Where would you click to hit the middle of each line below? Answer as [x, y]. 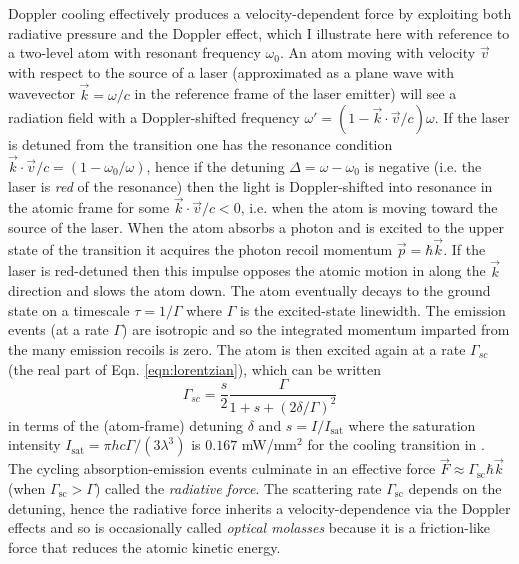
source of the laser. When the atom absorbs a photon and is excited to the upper [256, 227]
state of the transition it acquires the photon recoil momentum [200, 248]
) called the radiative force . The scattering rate [238, 488]
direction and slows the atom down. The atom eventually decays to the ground [249, 290]
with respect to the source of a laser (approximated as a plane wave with [231, 71]
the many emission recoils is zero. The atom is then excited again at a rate [237, 349]
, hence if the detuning [215, 166]
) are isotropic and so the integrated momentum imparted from [316, 329]
